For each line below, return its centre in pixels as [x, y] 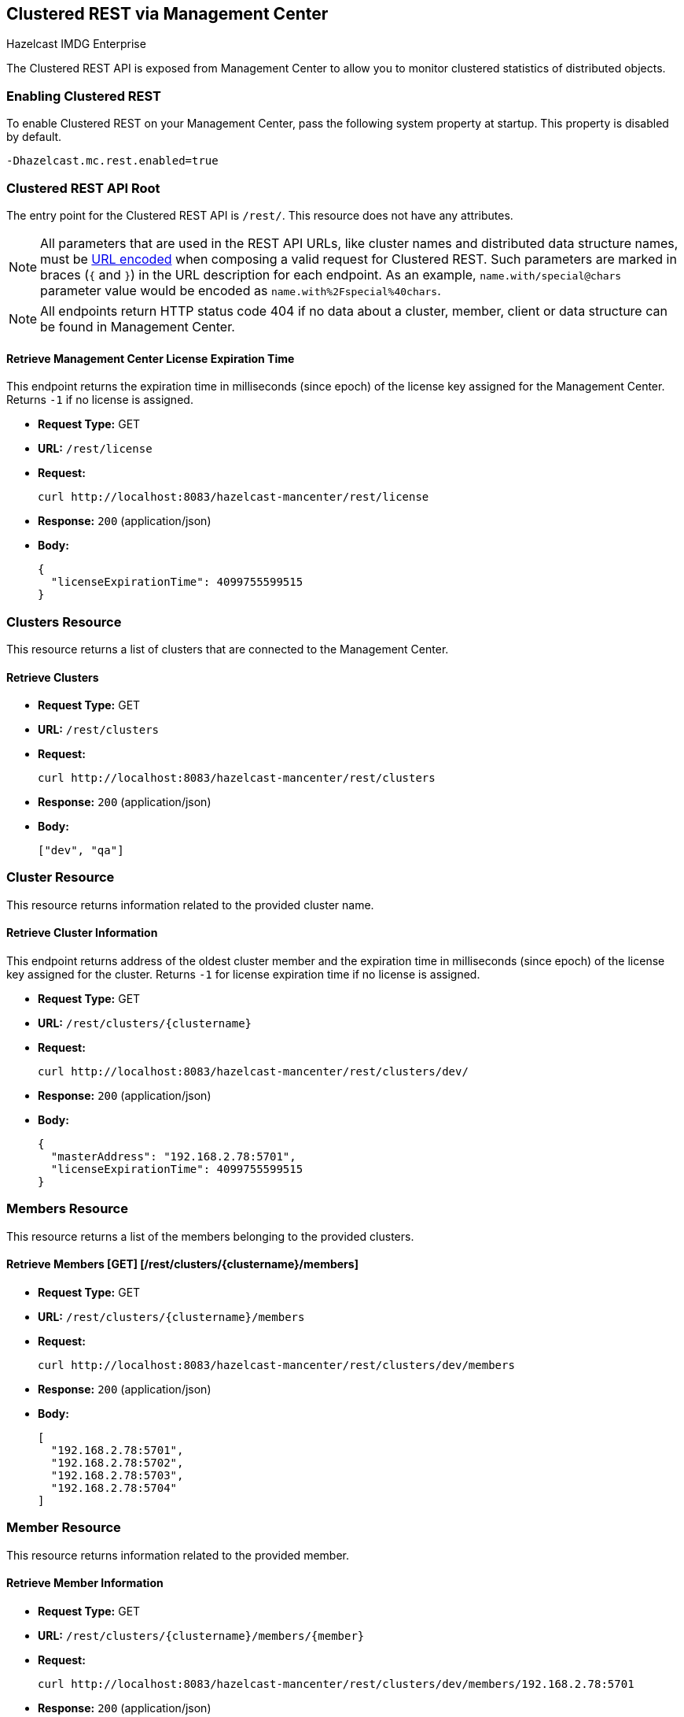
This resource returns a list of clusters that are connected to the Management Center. [228, 649]
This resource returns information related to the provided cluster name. [190, 905]
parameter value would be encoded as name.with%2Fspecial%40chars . [241, 290]
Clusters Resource [64, 622]
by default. [34, 137]
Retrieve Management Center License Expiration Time [151, 358]
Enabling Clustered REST [84, 96]
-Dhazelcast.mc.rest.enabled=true [112, 161]
